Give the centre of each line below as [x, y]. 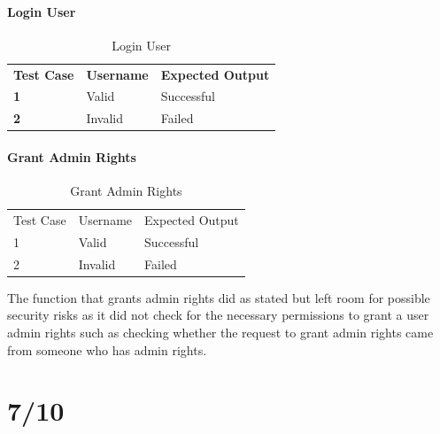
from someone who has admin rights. [107, 349]
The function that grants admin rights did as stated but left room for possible [219, 297]
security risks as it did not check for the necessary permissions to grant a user [218, 315]
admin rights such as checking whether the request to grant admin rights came [220, 333]
